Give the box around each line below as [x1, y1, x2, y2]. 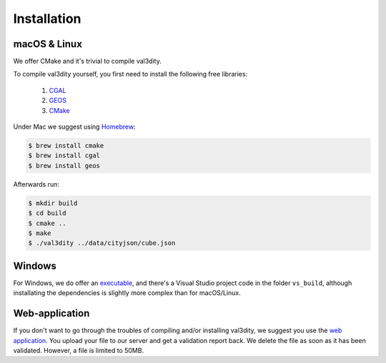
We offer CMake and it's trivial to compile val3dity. [13, 57, 162, 66]
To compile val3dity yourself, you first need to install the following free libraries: [13, 70, 248, 79]
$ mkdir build [28, 199, 78, 207]
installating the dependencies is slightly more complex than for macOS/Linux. [13, 289, 241, 297]
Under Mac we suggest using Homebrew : [13, 122, 136, 131]
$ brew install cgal [28, 151, 100, 160]
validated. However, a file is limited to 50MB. [13, 346, 144, 354]
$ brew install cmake [28, 141, 104, 149]
